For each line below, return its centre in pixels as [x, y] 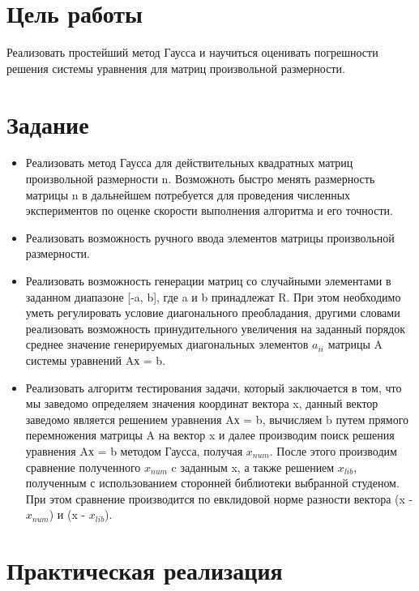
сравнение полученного [83, 467]
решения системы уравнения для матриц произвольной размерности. [176, 68]
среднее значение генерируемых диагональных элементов [167, 344]
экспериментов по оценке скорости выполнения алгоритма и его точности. [209, 210]
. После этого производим [333, 450]
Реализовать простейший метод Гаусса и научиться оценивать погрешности [192, 52]
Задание [48, 124]
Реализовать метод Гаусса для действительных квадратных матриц [189, 163]
